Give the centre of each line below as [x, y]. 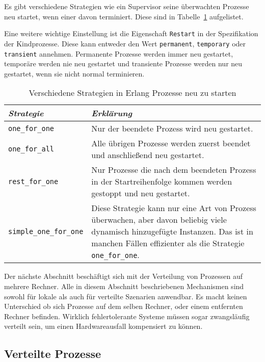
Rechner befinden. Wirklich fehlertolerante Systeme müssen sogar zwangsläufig [127, 316]
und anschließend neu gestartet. [148, 155]
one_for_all [31, 149]
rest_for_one [33, 181]
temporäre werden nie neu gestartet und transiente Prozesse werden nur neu [123, 63]
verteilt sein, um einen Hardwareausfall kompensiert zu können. [103, 326]
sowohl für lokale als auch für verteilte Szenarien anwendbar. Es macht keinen [126, 296]
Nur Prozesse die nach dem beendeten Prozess [174, 170]
